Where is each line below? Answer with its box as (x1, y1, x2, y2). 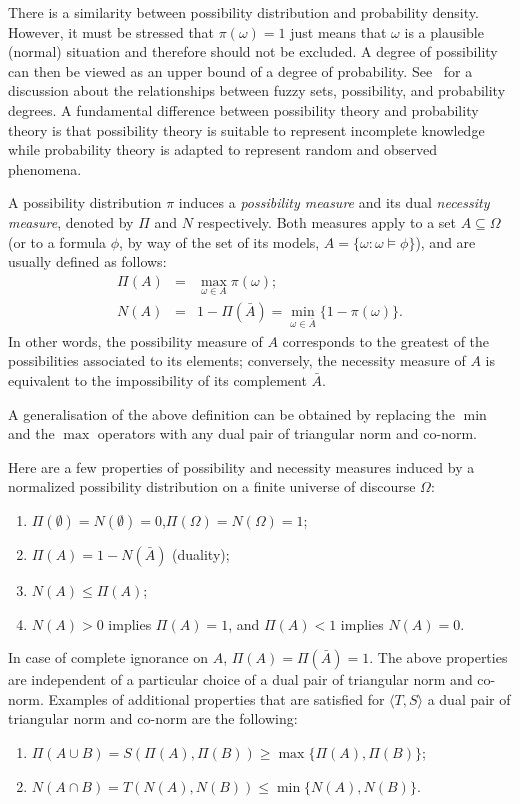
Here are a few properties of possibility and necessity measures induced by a (8, 456, 475, 477)
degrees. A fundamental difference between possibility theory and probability (8, 99, 479, 120)
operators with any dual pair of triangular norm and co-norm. (97, 423, 478, 444)
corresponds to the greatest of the (282, 330, 490, 351)
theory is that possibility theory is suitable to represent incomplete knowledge (8, 119, 485, 140)
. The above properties (369, 647, 508, 668)
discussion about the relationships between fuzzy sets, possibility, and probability (8, 80, 506, 101)
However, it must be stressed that (8, 21, 215, 42)
